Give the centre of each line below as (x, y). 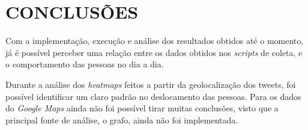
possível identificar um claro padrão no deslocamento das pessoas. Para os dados (153, 96)
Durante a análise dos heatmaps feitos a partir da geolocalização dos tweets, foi (151, 84)
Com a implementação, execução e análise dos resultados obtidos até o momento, (155, 41)
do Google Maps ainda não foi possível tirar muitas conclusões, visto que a (142, 108)
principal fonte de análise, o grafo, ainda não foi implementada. (122, 119)
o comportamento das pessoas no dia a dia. (85, 64)
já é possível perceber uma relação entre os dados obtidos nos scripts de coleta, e (154, 52)
